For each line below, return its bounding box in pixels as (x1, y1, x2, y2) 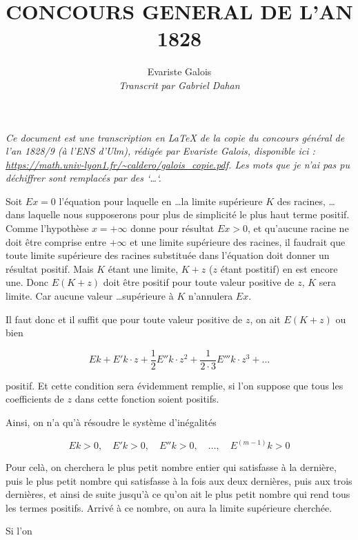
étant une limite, (108, 261, 179, 276)
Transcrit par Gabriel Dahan (119, 77, 240, 92)
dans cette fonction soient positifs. (74, 392, 219, 406)
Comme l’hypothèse (6, 221, 89, 235)
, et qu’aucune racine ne (247, 221, 349, 235)
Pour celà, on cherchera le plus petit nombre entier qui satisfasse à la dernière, (6, 460, 337, 474)
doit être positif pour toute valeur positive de (103, 275, 295, 289)
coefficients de (6, 392, 64, 406)
